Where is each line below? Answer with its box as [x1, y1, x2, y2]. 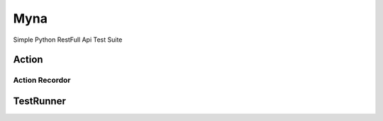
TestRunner [13, 95, 67, 107]
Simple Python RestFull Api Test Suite [13, 35, 123, 44]
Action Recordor [13, 75, 71, 85]
